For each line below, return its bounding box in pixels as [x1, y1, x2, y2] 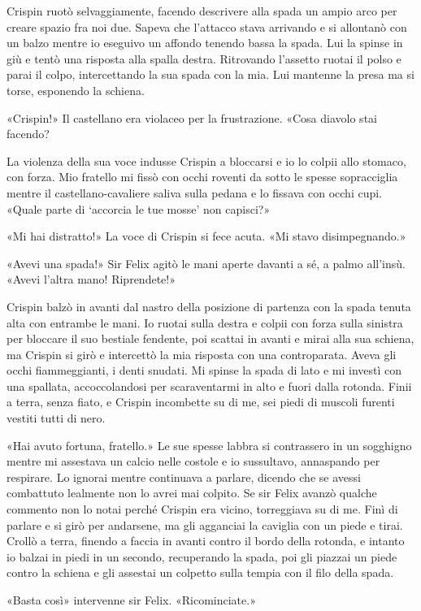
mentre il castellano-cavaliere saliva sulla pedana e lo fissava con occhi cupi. [7, 184, 383, 201]
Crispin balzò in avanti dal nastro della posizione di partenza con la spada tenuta [7, 297, 411, 314]
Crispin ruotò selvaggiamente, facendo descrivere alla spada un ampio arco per [7, 2, 397, 19]
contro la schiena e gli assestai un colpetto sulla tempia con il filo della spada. [7, 564, 394, 581]
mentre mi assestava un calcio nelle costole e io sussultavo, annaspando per [7, 453, 380, 470]
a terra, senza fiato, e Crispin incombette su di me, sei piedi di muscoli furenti [7, 393, 395, 410]
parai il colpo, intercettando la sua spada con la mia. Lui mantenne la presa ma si [7, 66, 414, 83]
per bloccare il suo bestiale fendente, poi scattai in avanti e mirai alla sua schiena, [7, 330, 414, 347]
